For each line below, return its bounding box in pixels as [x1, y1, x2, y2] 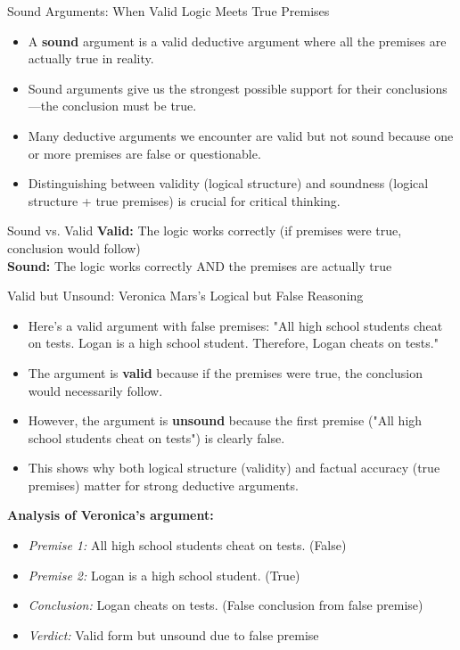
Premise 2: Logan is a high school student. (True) [28, 565, 300, 584]
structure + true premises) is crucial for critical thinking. [28, 191, 341, 210]
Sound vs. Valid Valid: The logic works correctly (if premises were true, [7, 221, 402, 240]
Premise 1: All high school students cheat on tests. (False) [28, 536, 347, 555]
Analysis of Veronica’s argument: [7, 506, 214, 524]
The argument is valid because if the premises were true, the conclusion [28, 363, 423, 382]
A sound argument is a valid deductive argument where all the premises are [28, 31, 447, 50]
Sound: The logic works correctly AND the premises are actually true [7, 256, 392, 275]
